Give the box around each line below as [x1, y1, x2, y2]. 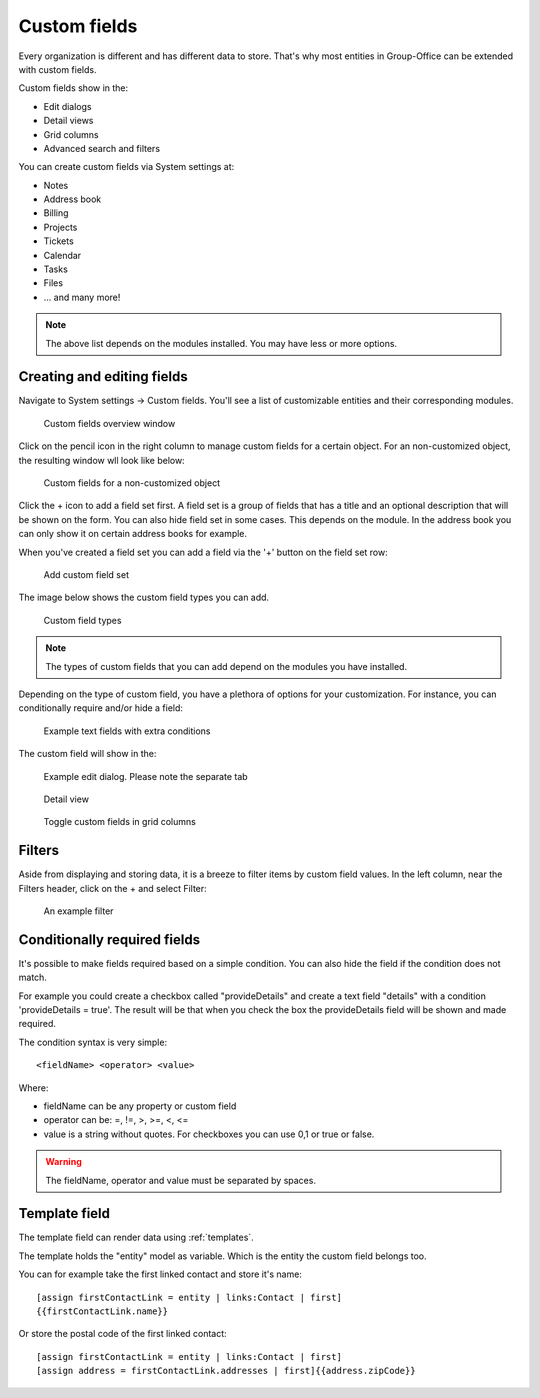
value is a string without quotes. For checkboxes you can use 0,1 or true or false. [43, 1128, 375, 1140]
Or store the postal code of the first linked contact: [18, 1328, 227, 1340]
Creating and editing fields [18, 368, 189, 385]
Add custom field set [43, 569, 130, 580]
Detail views [43, 115, 94, 127]
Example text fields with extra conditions [43, 725, 211, 737]
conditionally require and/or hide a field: [18, 702, 184, 714]
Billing [43, 207, 69, 219]
